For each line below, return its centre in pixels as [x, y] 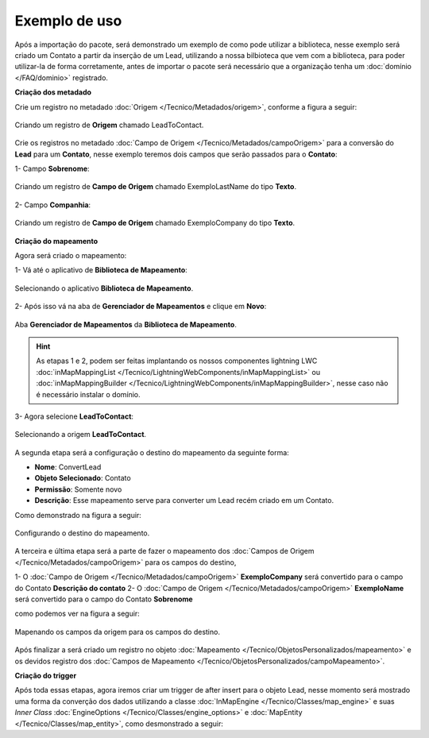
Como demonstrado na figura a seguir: [78, 515]
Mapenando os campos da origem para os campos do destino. [117, 632]
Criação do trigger [46, 675]
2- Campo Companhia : [53, 205]
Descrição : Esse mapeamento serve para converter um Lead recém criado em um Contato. [184, 500]
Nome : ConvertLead [68, 467]
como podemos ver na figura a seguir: [77, 614]
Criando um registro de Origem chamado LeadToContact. [109, 125]
